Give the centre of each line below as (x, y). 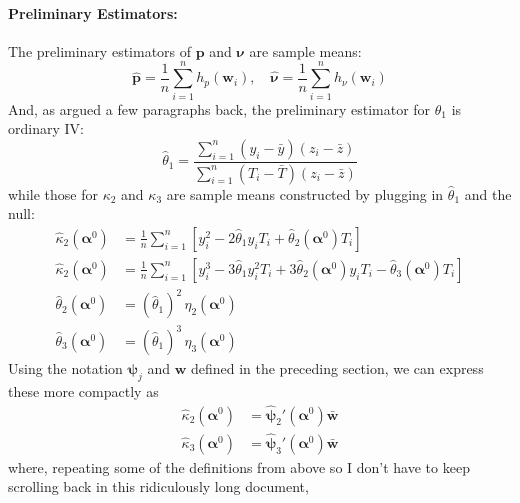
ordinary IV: (46, 128)
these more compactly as (83, 390)
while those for (53, 193)
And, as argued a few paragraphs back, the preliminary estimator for (219, 108)
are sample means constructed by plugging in (305, 193)
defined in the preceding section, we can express (337, 367)
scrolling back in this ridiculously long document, (158, 486)
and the (488, 193)
